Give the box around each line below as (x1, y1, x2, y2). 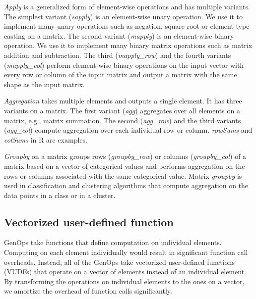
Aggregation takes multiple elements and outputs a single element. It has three (4, 96, 242, 106)
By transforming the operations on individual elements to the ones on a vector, (4, 276, 245, 286)
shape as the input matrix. (4, 79, 85, 89)
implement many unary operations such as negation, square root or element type (4, 21, 250, 31)
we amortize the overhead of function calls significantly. (4, 286, 172, 296)
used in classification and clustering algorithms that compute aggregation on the (4, 180, 249, 191)
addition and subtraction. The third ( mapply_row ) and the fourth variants (4, 50, 231, 60)
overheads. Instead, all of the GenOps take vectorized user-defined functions (4, 256, 235, 267)
